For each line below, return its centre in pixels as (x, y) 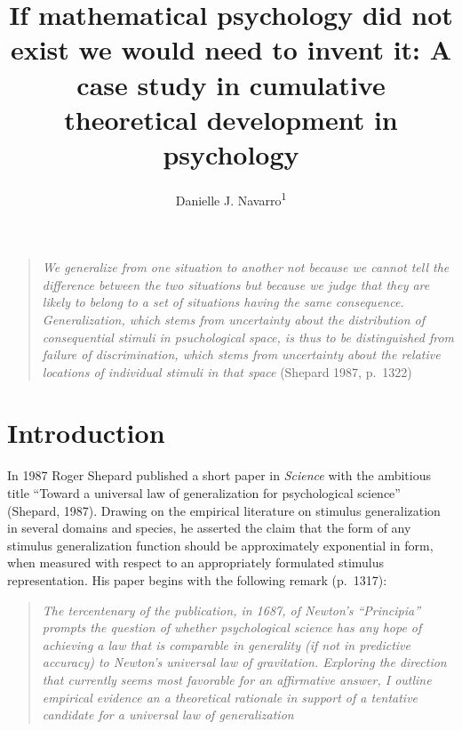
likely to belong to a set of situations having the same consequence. (223, 302)
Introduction (86, 433)
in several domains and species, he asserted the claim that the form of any (209, 528)
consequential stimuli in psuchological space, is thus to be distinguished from (248, 337)
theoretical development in (231, 119)
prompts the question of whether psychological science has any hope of (232, 627)
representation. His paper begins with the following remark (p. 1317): (197, 579)
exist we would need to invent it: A (231, 49)
